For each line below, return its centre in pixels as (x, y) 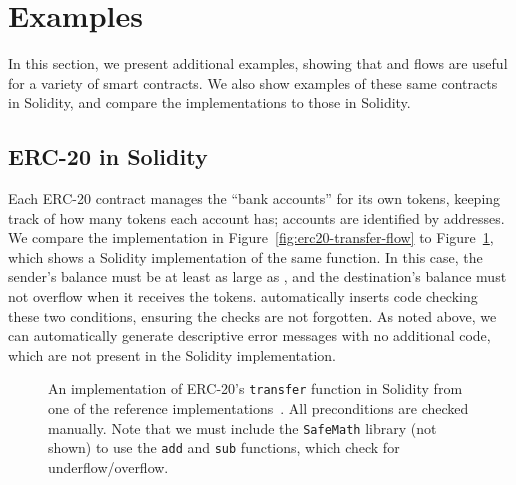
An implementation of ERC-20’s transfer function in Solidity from (255, 388)
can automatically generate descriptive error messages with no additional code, (249, 335)
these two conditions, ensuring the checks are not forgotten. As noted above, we (252, 315)
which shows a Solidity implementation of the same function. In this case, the (245, 256)
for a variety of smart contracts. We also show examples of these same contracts (253, 82)
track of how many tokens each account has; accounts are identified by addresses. (256, 217)
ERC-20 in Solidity (108, 156)
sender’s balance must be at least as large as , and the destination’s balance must (257, 276)
